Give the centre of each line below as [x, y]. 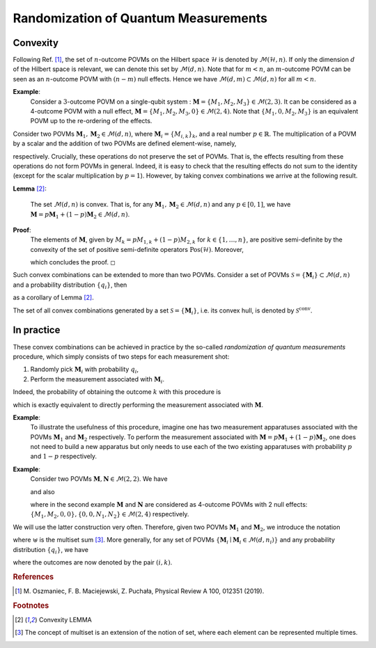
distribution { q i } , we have [50, 550]
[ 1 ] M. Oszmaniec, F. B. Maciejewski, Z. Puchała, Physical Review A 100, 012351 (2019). [140, 591]
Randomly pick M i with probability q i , [85, 370]
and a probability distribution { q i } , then [70, 285]
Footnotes [31, 606]
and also [42, 491]
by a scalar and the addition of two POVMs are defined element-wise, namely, [125, 143]
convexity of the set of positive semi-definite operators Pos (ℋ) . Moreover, [137, 249]
